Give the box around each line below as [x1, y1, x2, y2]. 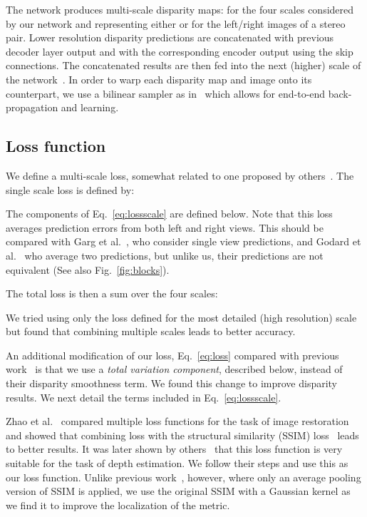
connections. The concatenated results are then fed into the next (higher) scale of [6, 58, 361, 73]
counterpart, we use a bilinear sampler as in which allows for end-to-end [6, 86, 326, 101]
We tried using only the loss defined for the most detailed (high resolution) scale [6, 309, 357, 324]
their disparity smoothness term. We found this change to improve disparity [6, 376, 338, 391]
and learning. [61, 100, 119, 115]
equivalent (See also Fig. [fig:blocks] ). [6, 262, 170, 277]
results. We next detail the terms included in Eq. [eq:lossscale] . [6, 389, 281, 404]
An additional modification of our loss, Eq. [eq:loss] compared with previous [6, 347, 339, 362]
